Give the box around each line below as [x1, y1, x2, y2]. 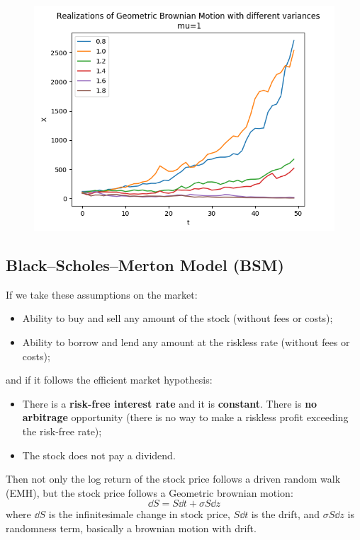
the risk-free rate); [22, 423, 102, 438]
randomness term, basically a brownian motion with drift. [6, 520, 257, 535]
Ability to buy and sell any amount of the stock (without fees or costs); [22, 311, 333, 326]
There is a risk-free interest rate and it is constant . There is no [22, 396, 317, 410]
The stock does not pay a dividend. [22, 447, 176, 462]
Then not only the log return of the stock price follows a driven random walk [6, 471, 341, 486]
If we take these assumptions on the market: [6, 287, 198, 301]
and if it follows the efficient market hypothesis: [6, 372, 213, 387]
